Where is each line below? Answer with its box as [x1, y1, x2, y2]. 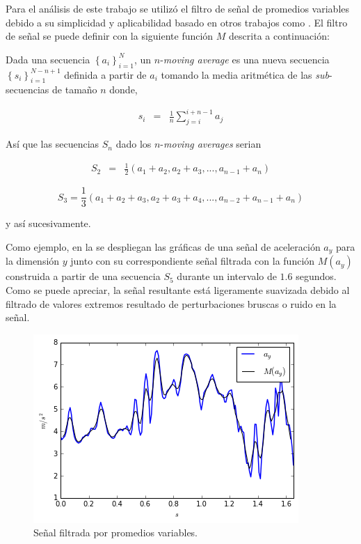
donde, [109, 82, 138, 97]
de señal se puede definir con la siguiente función [6, 29, 214, 43]
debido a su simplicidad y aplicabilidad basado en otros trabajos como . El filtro [6, 15, 348, 29]
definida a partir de [64, 67, 147, 81]
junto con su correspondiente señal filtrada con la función [70, 254, 315, 268]
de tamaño [52, 82, 97, 97]
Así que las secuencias [6, 137, 99, 151]
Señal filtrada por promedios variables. [33, 525, 198, 540]
